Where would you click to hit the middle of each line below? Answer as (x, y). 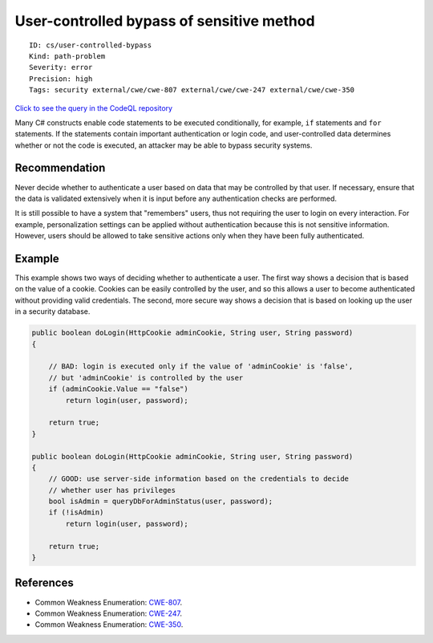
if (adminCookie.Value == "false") (118, 389)
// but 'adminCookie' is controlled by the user (146, 378)
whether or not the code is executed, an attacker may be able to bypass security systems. (164, 145)
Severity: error (61, 67)
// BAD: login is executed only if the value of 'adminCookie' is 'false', (201, 366)
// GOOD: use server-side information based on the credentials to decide (198, 479)
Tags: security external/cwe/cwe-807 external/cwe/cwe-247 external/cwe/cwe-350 (192, 90)
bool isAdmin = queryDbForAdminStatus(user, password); (161, 501)
